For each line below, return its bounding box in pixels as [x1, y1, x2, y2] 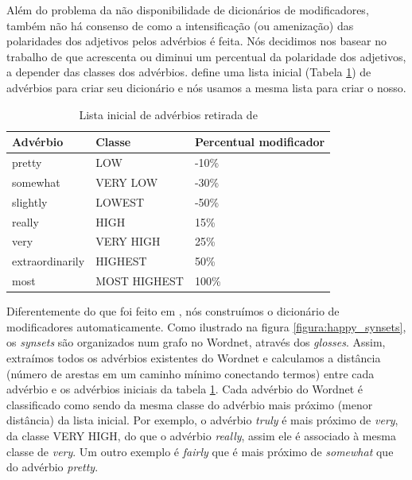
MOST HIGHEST [95, 273, 184, 289]
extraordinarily [12, 253, 85, 269]
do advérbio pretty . [6, 459, 99, 475]
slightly [12, 193, 48, 210]
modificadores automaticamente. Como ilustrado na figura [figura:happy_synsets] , [6, 318, 406, 335]
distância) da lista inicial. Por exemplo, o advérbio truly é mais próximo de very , [6, 412, 398, 428]
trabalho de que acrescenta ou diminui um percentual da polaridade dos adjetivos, [6, 48, 406, 64]
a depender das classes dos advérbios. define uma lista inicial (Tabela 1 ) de [6, 64, 371, 80]
